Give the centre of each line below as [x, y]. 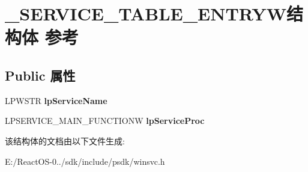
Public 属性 [40, 75]
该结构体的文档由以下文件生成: [65, 140]
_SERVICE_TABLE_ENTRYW [146, 14]
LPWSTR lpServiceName [56, 100]
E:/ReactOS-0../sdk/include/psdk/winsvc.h [85, 161]
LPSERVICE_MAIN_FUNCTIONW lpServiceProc [105, 121]
